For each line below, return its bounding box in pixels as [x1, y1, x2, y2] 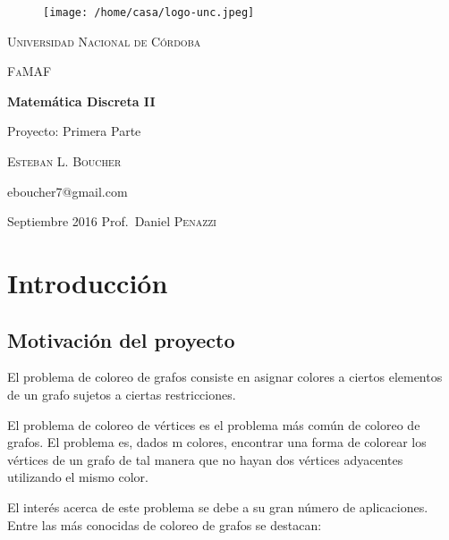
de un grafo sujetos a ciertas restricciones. [7, 384, 236, 403]
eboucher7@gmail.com [7, 181, 128, 200]
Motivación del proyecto [7, 325, 235, 353]
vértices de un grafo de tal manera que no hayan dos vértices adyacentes [7, 450, 403, 468]
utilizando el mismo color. [7, 468, 149, 486]
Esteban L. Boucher [7, 152, 122, 171]
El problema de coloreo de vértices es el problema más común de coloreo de [7, 415, 420, 434]
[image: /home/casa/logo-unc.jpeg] [43, 6, 255, 19]
